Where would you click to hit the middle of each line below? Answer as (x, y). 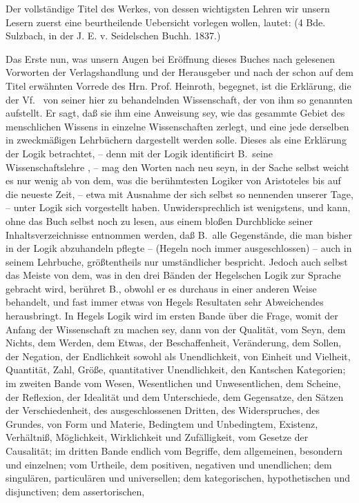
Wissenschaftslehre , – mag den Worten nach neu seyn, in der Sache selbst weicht (177, 167)
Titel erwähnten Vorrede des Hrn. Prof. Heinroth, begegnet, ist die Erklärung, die (178, 85)
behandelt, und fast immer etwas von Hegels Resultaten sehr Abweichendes (165, 302)
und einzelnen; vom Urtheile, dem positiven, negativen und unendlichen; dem (169, 464)
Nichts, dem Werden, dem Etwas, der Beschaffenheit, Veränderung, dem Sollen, (174, 343)
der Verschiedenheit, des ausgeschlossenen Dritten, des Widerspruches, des (163, 410)
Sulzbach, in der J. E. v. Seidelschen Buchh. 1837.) (113, 36)
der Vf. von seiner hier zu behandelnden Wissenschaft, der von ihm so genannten (179, 99)
